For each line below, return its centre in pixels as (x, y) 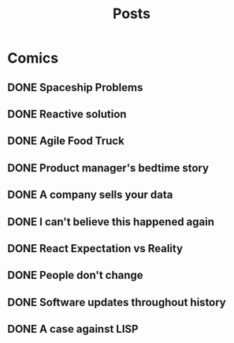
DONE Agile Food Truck (66, 141)
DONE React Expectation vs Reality (95, 249)
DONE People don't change (75, 275)
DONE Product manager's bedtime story (108, 168)
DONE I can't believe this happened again (111, 222)
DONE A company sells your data (90, 195)
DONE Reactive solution (67, 114)
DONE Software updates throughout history (117, 302)
